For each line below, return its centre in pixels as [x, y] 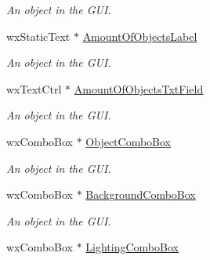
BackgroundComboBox [141, 194]
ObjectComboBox [129, 141]
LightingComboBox [132, 247]
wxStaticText [38, 36]
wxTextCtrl [34, 88]
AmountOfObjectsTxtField [139, 88]
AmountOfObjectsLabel [140, 36]
